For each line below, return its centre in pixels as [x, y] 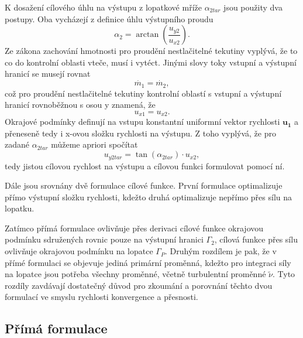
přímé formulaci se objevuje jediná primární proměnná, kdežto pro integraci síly [148, 262]
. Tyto [284, 274]
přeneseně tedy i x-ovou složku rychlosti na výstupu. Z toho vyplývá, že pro [140, 133]
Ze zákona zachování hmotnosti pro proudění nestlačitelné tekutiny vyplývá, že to [151, 51]
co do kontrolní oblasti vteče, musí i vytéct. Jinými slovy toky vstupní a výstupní [151, 62]
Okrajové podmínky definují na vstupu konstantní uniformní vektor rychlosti [142, 122]
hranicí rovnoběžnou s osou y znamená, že [80, 105]
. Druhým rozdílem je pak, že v [221, 251]
